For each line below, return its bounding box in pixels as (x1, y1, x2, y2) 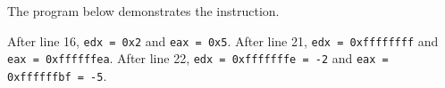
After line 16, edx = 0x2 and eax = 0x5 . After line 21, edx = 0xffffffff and (7, 31, 439, 50)
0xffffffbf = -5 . (7, 66, 107, 84)
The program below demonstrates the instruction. (7, 2, 280, 20)
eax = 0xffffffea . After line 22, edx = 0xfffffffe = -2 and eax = (7, 49, 389, 68)
